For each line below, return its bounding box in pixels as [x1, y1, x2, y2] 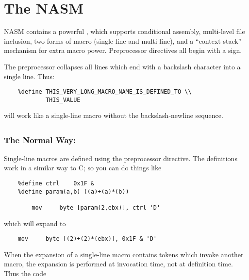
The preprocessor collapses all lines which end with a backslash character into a [4, 61, 241, 71]
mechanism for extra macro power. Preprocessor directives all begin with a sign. [4, 45, 242, 55]
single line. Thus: [4, 71, 54, 81]
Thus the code [4, 268, 47, 278]
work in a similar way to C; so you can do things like [4, 163, 162, 173]
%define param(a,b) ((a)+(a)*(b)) [17, 188, 129, 195]
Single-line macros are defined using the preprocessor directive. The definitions [4, 153, 237, 163]
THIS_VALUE [45, 96, 81, 103]
